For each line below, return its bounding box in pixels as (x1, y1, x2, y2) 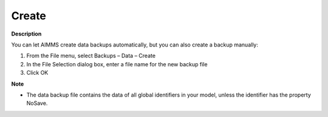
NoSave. (26, 100, 48, 107)
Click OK (26, 69, 49, 77)
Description (11, 30, 42, 37)
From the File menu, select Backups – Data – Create (26, 52, 156, 60)
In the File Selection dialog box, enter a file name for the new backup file (26, 60, 208, 68)
